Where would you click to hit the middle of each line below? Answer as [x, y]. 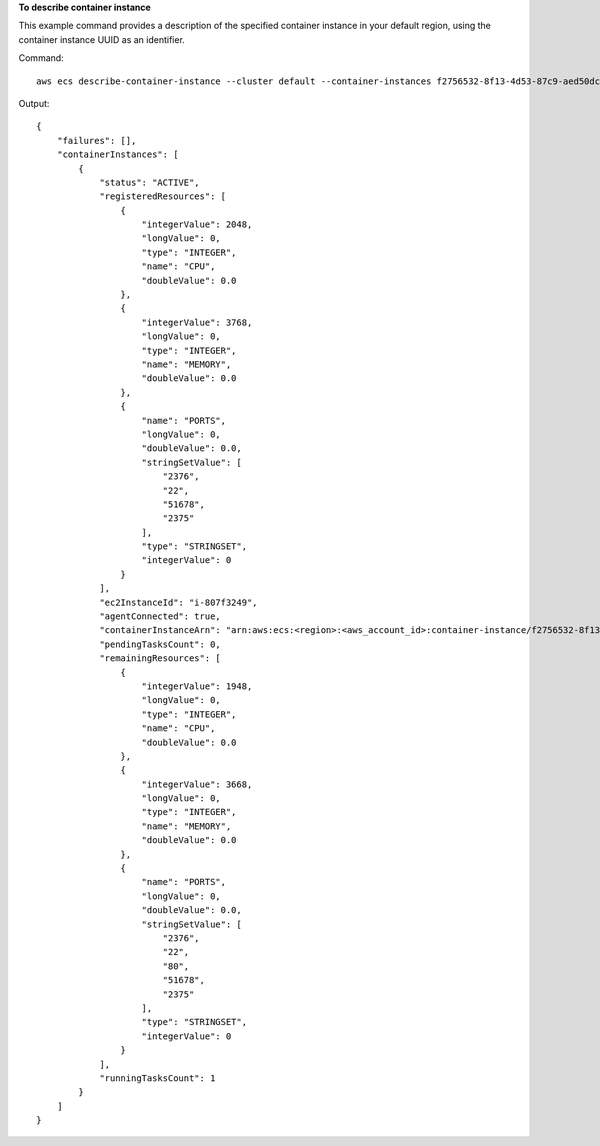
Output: [34, 103]
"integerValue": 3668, [197, 784]
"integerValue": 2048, [197, 224]
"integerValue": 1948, [197, 686]
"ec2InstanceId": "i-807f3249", [179, 602]
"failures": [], [96, 140]
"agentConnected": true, [160, 616]
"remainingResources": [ [160, 658]
